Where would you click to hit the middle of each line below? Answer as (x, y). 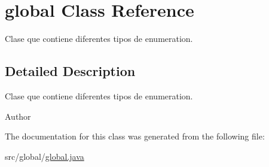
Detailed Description (70, 71)
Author (18, 116)
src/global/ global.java (45, 156)
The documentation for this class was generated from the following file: (135, 136)
